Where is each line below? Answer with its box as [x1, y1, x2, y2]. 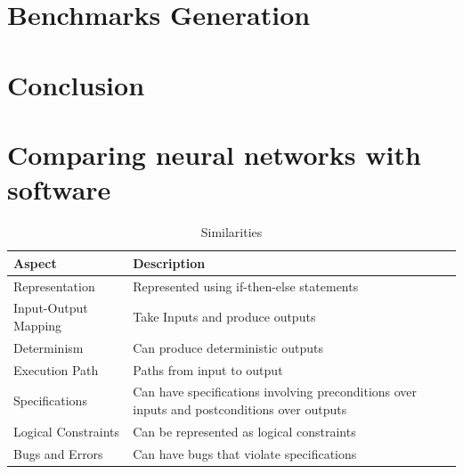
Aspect [13, 253, 57, 272]
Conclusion [7, 66, 145, 102]
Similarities [200, 223, 263, 241]
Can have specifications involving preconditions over [133, 382, 418, 401]
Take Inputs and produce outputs [133, 307, 316, 326]
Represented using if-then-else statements [133, 276, 359, 295]
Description [133, 253, 206, 272]
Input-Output [13, 298, 88, 317]
